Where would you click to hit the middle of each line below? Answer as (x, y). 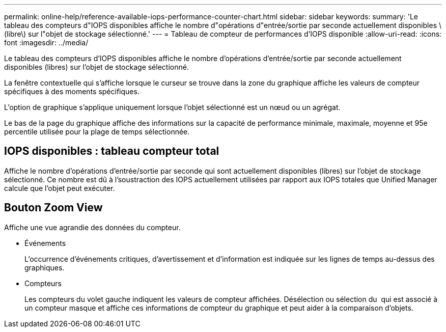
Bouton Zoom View (53, 208)
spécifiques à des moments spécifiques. (72, 91)
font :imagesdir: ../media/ (46, 43)
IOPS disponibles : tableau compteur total (112, 151)
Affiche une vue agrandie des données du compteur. (92, 227)
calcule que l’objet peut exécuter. (60, 188)
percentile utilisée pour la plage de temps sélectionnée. (97, 132)
